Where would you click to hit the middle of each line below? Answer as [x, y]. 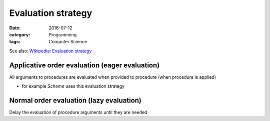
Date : [15, 28]
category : [20, 34]
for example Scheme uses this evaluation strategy [73, 86]
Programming [63, 34]
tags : [15, 42]
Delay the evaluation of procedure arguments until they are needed [78, 112]
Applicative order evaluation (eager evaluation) [84, 65]
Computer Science [68, 42]
